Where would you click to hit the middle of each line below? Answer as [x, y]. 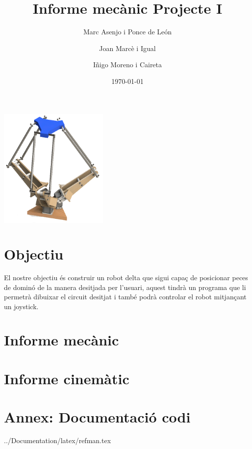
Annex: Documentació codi [97, 417]
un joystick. [21, 306]
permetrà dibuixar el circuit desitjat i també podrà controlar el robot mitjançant [125, 297]
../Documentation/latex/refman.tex [58, 440]
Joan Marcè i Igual [127, 48]
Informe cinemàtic [67, 378]
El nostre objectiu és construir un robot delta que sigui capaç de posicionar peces [126, 277]
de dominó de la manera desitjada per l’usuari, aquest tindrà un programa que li [125, 287]
